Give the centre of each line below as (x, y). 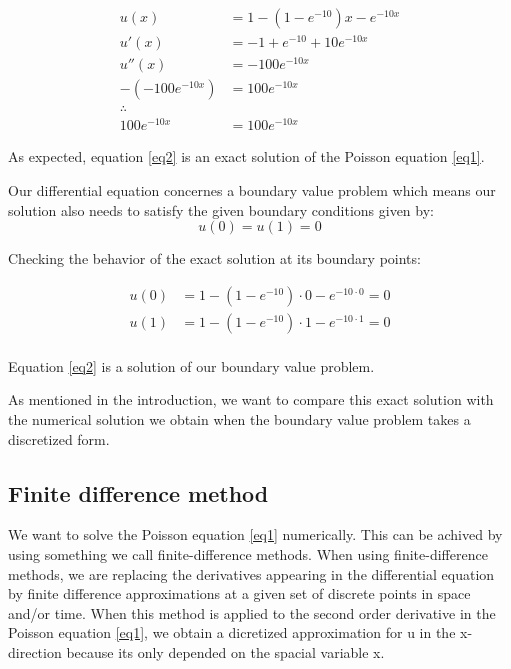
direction (35, 652)
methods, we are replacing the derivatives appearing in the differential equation (251, 573)
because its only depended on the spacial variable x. (225, 652)
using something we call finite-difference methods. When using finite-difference (248, 554)
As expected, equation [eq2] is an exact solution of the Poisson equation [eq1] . (246, 156)
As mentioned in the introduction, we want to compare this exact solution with (251, 399)
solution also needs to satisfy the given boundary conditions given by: (221, 209)
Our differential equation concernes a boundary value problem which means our (252, 190)
